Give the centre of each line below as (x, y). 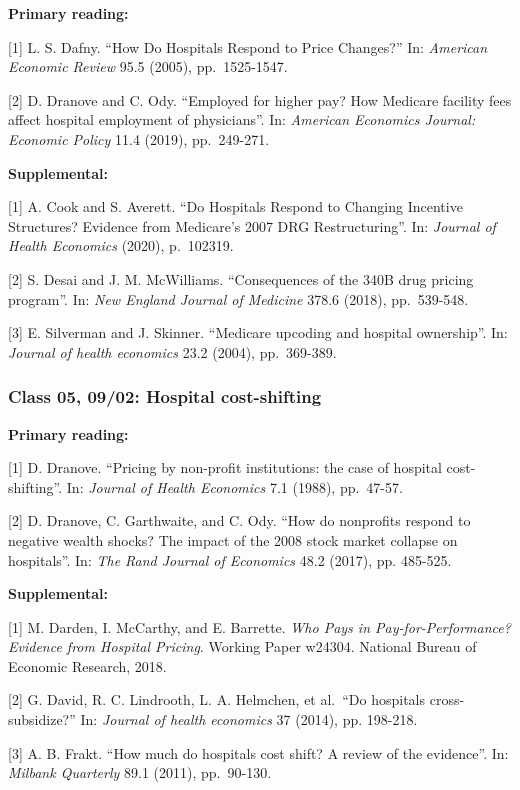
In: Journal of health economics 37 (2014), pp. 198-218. (249, 719)
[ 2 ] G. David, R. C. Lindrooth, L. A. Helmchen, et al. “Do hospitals (217, 699)
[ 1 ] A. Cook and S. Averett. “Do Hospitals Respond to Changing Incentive (235, 206)
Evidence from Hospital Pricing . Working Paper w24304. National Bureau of (242, 646)
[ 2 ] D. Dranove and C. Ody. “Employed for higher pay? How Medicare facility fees (260, 99)
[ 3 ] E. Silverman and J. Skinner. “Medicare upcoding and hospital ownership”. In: (258, 332)
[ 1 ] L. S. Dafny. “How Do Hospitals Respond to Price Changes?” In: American (248, 46)
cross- (447, 699)
